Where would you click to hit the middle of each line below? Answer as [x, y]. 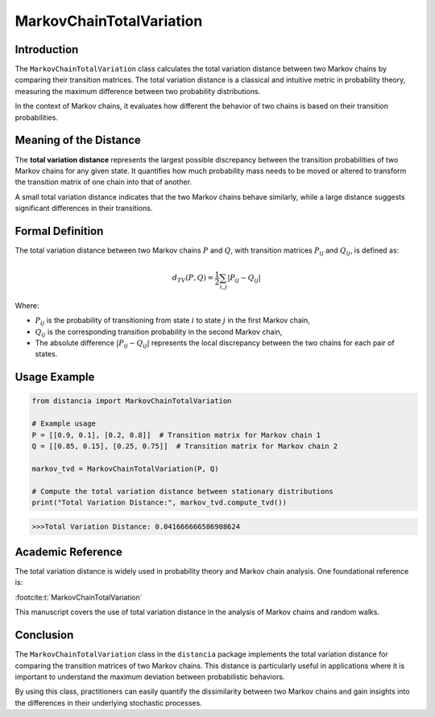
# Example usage [64, 424]
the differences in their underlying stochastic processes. [109, 703]
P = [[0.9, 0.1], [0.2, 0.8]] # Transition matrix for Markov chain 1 [176, 435]
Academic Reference [68, 552]
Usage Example [55, 377]
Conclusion [44, 635]
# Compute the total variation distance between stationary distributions [183, 491]
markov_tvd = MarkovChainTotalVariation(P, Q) [125, 468]
